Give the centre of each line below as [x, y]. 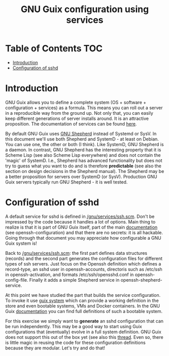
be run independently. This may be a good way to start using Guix [74, 326]
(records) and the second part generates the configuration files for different [84, 258]
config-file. [17, 280]
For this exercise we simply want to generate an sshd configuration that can [84, 321]
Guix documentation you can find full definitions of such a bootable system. [84, 311]
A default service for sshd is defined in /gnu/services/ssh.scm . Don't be [80, 216]
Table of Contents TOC [54, 49]
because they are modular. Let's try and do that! [55, 348]
